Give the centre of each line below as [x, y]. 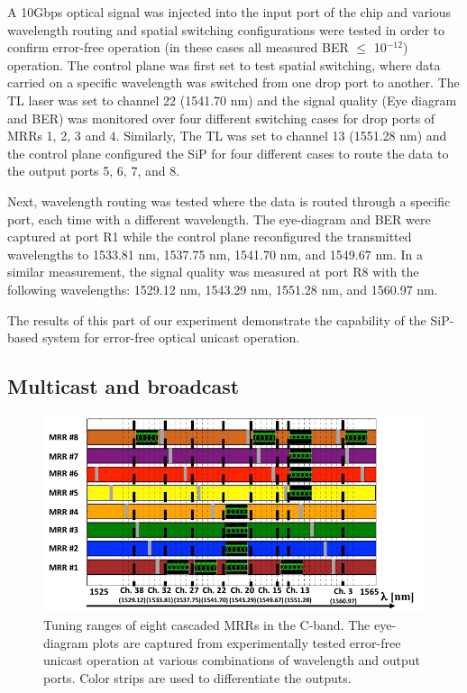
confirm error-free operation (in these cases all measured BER [178, 47]
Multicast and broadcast [124, 386]
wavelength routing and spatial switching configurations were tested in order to [226, 29]
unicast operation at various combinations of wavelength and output [232, 660]
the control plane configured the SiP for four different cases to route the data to [228, 153]
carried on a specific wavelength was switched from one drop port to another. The [233, 82]
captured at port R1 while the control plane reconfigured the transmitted [210, 237]
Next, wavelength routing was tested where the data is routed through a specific [229, 201]
